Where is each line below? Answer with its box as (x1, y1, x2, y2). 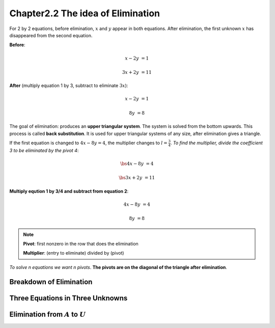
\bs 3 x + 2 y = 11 (119, 175, 155, 181)
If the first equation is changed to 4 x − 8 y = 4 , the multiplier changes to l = (9, 140, 168, 146)
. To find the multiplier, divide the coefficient (170, 140, 263, 146)
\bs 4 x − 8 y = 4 (120, 160, 154, 167)
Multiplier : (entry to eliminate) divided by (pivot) (23, 250, 124, 256)
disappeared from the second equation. (9, 32, 93, 38)
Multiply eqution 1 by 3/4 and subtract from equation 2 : (9, 188, 129, 194)
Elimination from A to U (9, 310, 86, 318)
